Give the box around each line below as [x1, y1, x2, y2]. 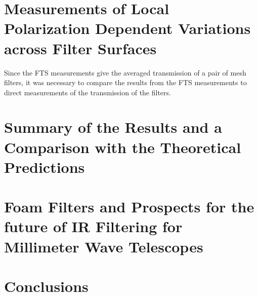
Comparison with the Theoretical [4, 136, 241, 157]
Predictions [4, 156, 85, 177]
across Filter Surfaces [4, 38, 157, 58]
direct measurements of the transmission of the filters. [4, 87, 171, 97]
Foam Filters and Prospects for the [4, 196, 254, 217]
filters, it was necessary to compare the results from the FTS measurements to [4, 77, 247, 88]
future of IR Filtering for [4, 216, 183, 237]
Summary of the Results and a [4, 117, 222, 137]
